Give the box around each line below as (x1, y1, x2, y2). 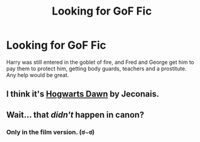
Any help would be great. (6, 71, 69, 78)
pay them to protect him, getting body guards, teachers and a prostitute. (6, 65, 187, 72)
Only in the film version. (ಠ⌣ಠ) (6, 127, 95, 136)
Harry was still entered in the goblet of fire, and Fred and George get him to (6, 58, 195, 66)
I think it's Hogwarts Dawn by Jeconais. (6, 89, 159, 100)
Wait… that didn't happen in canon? (6, 109, 144, 120)
